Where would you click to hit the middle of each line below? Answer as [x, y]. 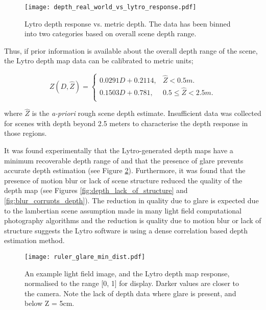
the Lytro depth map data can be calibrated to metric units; [99, 61]
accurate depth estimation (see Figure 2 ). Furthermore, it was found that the [125, 170]
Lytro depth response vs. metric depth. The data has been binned [128, 23]
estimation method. [34, 240]
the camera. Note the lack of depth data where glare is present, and [130, 293]
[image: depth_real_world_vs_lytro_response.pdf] [111, 7]
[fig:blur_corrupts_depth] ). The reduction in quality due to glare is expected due [131, 200]
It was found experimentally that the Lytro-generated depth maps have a [119, 150]
